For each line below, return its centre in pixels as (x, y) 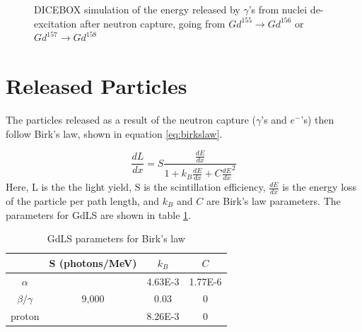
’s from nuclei (278, 9)
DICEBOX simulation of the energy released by (137, 9)
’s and (274, 119)
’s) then (317, 119)
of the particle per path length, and (83, 200)
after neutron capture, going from (152, 23)
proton (25, 316)
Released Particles (97, 85)
